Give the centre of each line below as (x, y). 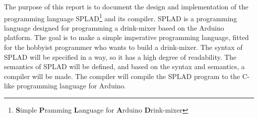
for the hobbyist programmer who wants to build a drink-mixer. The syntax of (123, 47)
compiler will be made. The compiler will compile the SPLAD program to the (122, 76)
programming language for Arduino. (71, 86)
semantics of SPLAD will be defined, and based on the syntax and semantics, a (125, 66)
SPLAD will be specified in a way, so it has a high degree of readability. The (120, 57)
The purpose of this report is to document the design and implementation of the (126, 6)
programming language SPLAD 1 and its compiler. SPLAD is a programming (121, 17)
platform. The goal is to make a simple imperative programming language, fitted (127, 37)
